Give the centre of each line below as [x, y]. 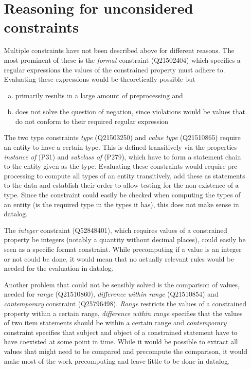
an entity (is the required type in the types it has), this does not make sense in [122, 204]
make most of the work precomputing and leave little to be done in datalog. [117, 360]
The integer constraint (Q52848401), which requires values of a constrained [116, 230]
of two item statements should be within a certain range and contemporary [115, 323]
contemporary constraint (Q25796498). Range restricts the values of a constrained [125, 303]
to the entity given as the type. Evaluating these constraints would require [115, 166]
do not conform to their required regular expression [92, 121]
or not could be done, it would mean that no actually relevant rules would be [119, 258]
